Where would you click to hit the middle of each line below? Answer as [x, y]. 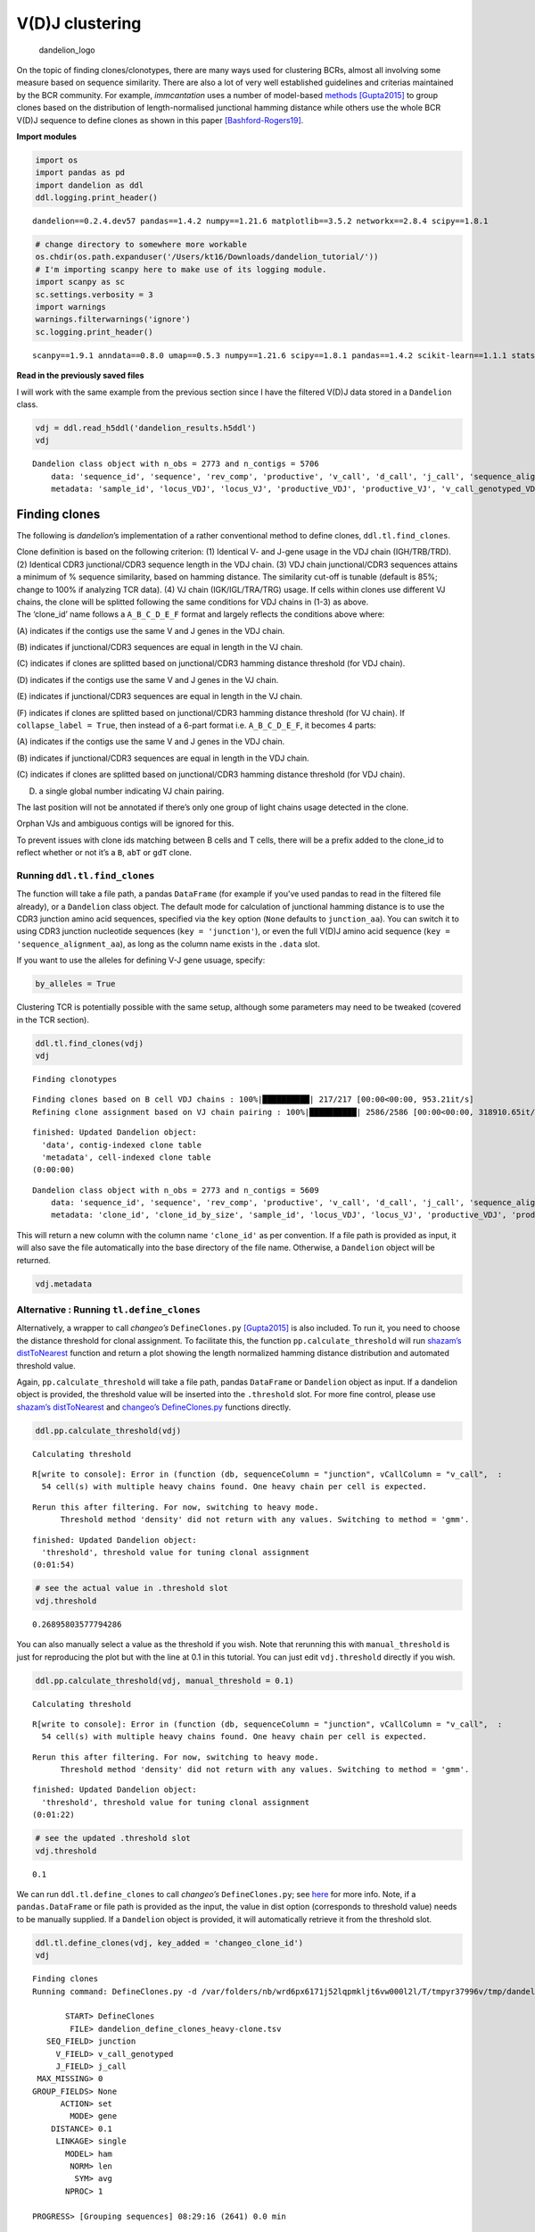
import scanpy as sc [80, 282]
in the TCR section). [53, 1020]
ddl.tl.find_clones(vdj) [90, 1043]
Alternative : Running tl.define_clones [108, 1310]
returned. [33, 1260]
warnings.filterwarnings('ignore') [113, 320]
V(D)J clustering [79, 23]
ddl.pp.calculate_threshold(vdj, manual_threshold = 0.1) [165, 1680]
